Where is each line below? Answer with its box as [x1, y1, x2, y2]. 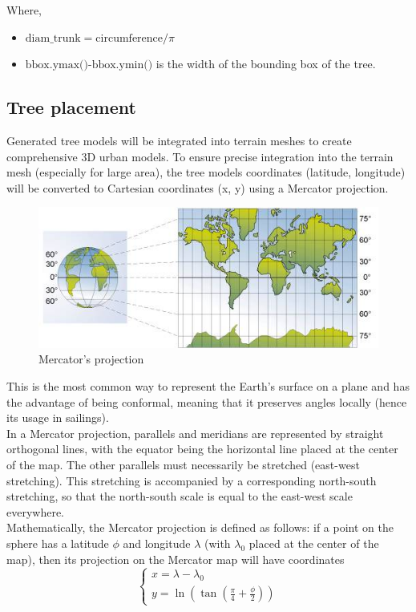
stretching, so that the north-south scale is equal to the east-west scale [6, 488, 353, 505]
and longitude [123, 535, 191, 552]
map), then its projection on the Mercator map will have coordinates [6, 550, 345, 567]
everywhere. [6, 503, 65, 520]
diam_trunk [25, 32, 81, 44]
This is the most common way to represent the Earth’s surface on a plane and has [6, 378, 410, 395]
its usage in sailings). [6, 409, 109, 426]
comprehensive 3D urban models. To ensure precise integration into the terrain [6, 148, 394, 164]
